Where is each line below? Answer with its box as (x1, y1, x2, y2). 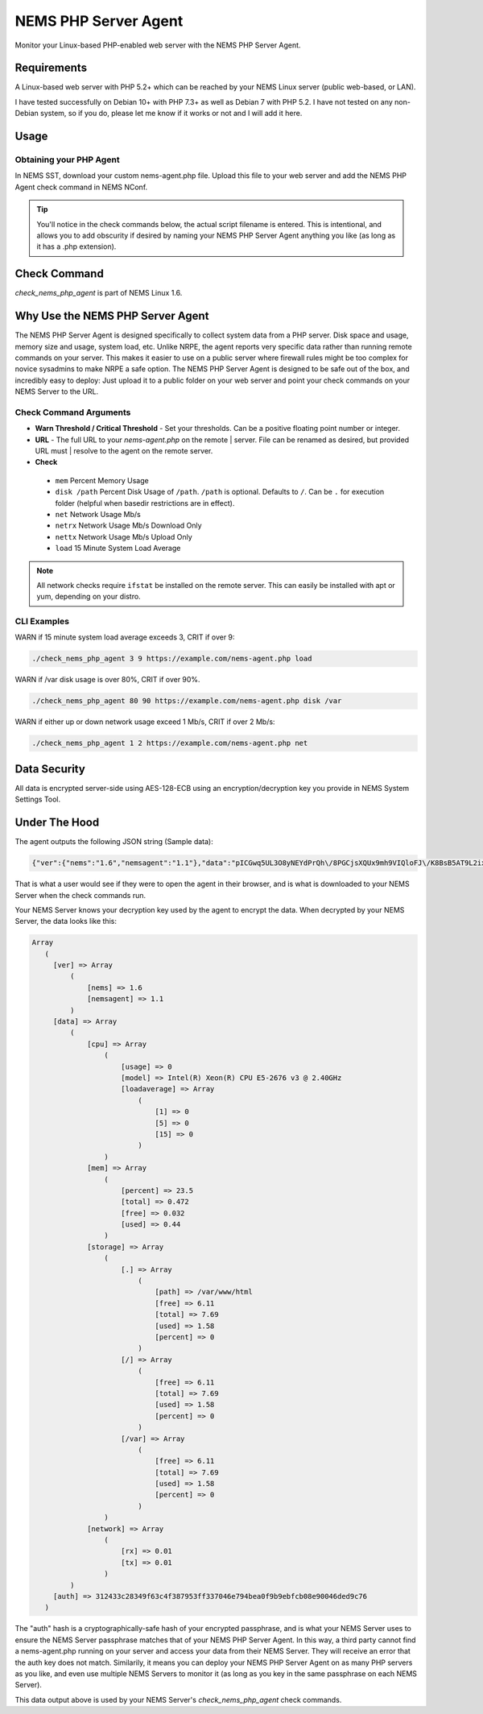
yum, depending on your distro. (36, 592, 141, 602)
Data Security (14, 762, 86, 776)
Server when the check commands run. (14, 890, 147, 900)
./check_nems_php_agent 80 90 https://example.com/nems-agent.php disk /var (31, 697, 342, 706)
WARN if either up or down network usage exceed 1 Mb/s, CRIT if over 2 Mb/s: (14, 717, 275, 727)
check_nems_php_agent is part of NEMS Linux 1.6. (14, 288, 183, 298)
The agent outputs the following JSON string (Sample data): (14, 837, 213, 847)
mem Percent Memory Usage (55, 475, 149, 485)
